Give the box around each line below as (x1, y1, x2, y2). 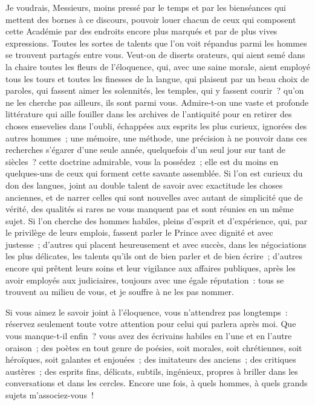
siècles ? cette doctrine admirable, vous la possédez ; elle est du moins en (5, 155, 279, 167)
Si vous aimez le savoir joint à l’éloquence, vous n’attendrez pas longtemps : (5, 305, 288, 318)
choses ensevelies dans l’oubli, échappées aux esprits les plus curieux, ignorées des (5, 119, 307, 132)
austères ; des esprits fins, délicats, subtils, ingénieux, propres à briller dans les (5, 364, 298, 377)
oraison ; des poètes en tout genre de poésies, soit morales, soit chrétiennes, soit (5, 341, 302, 354)
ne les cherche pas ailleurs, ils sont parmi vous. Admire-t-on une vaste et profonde (5, 96, 309, 108)
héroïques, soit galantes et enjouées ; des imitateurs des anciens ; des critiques (5, 353, 296, 366)
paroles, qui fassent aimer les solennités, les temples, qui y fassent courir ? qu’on (5, 84, 304, 97)
